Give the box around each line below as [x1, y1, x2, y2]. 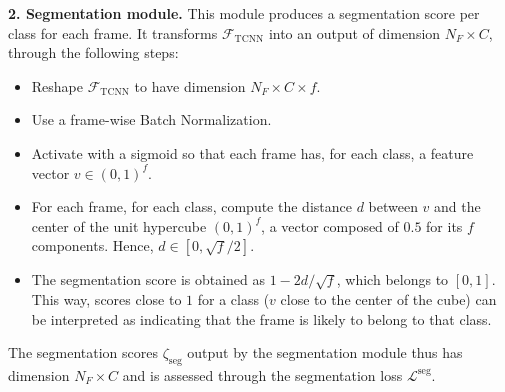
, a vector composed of [261, 215, 399, 236]
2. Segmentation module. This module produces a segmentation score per [8, 3, 480, 23]
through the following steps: [8, 42, 179, 63]
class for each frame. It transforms [8, 22, 218, 43]
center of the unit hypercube [31, 215, 207, 236]
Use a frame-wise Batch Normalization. [31, 109, 272, 130]
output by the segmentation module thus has [187, 342, 463, 363]
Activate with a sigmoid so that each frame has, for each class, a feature [31, 142, 474, 163]
